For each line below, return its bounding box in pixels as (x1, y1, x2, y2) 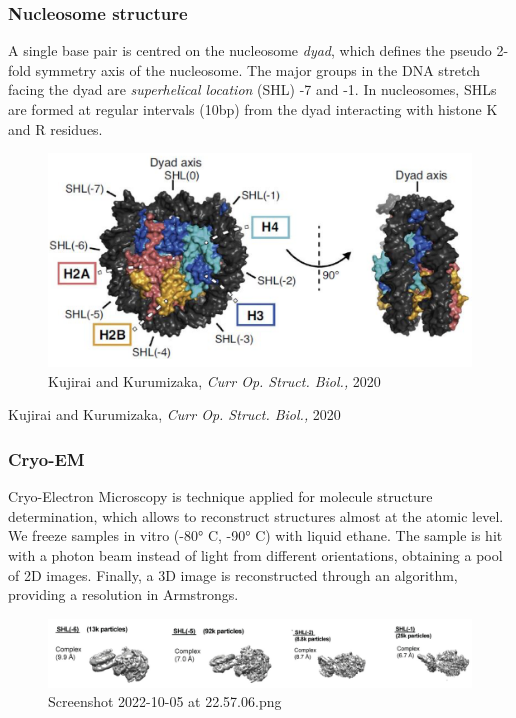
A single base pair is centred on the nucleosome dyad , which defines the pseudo (8, 40, 492, 61)
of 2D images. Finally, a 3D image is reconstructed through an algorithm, (8, 564, 458, 585)
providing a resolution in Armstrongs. (8, 584, 239, 605)
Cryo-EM (8, 446, 85, 471)
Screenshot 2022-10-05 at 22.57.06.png (48, 691, 282, 712)
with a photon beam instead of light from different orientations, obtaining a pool (8, 545, 503, 566)
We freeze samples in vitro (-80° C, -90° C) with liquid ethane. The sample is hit (8, 525, 503, 546)
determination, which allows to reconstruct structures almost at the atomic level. (8, 505, 504, 526)
